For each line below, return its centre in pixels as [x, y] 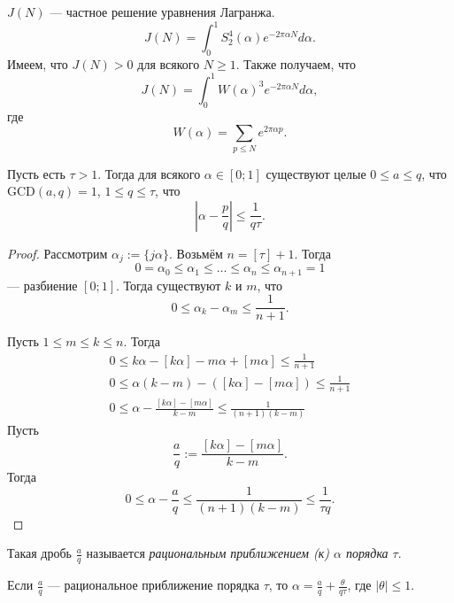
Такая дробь [39, 553]
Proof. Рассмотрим [58, 253]
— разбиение [42, 285]
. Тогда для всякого [149, 173]
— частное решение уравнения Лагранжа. [162, 12]
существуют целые [316, 173]
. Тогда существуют [169, 285]
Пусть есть [36, 173]
